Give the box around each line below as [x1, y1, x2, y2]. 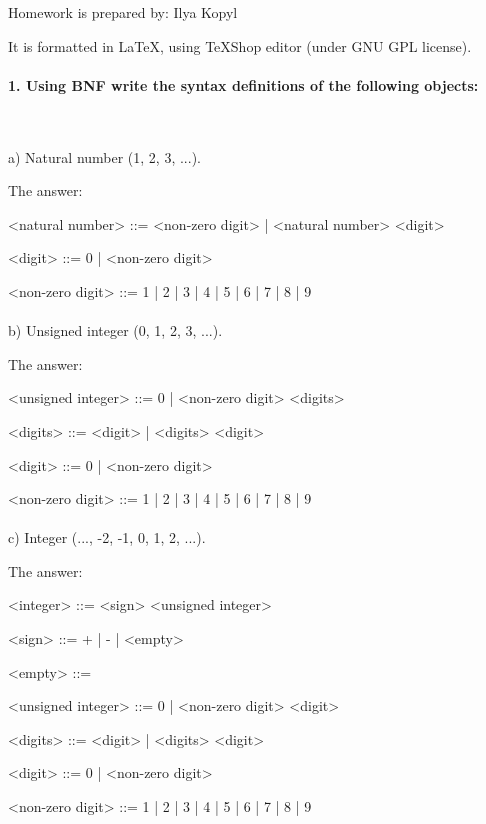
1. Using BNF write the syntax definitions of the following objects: [8, 74, 479, 95]
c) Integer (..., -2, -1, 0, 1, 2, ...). [8, 527, 206, 548]
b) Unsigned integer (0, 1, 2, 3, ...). [8, 320, 223, 341]
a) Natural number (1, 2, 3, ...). [8, 146, 201, 167]
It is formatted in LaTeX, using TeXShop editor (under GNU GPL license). [8, 35, 472, 56]
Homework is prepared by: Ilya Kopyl [8, 2, 238, 22]
